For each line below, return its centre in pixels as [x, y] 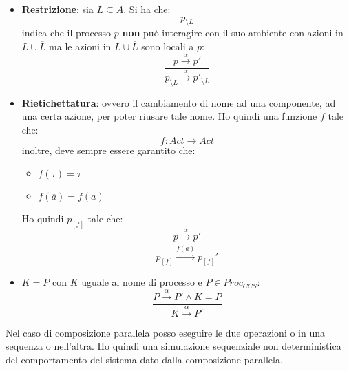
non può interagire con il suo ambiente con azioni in [233, 33]
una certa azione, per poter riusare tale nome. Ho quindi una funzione [169, 116]
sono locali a [168, 46]
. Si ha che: [147, 9]
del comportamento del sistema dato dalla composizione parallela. [144, 359]
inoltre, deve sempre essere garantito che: [108, 150]
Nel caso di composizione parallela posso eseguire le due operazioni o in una [166, 332]
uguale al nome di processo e [142, 282]
